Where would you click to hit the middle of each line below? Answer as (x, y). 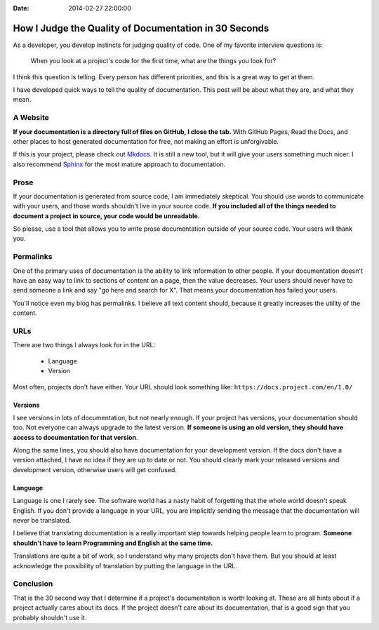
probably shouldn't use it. (50, 617)
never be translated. (42, 521)
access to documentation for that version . (75, 437)
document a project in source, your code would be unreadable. (106, 216)
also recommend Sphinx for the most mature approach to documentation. (119, 164)
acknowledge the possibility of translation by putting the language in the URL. (125, 565)
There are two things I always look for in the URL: (84, 345)
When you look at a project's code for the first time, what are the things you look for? (153, 61)
